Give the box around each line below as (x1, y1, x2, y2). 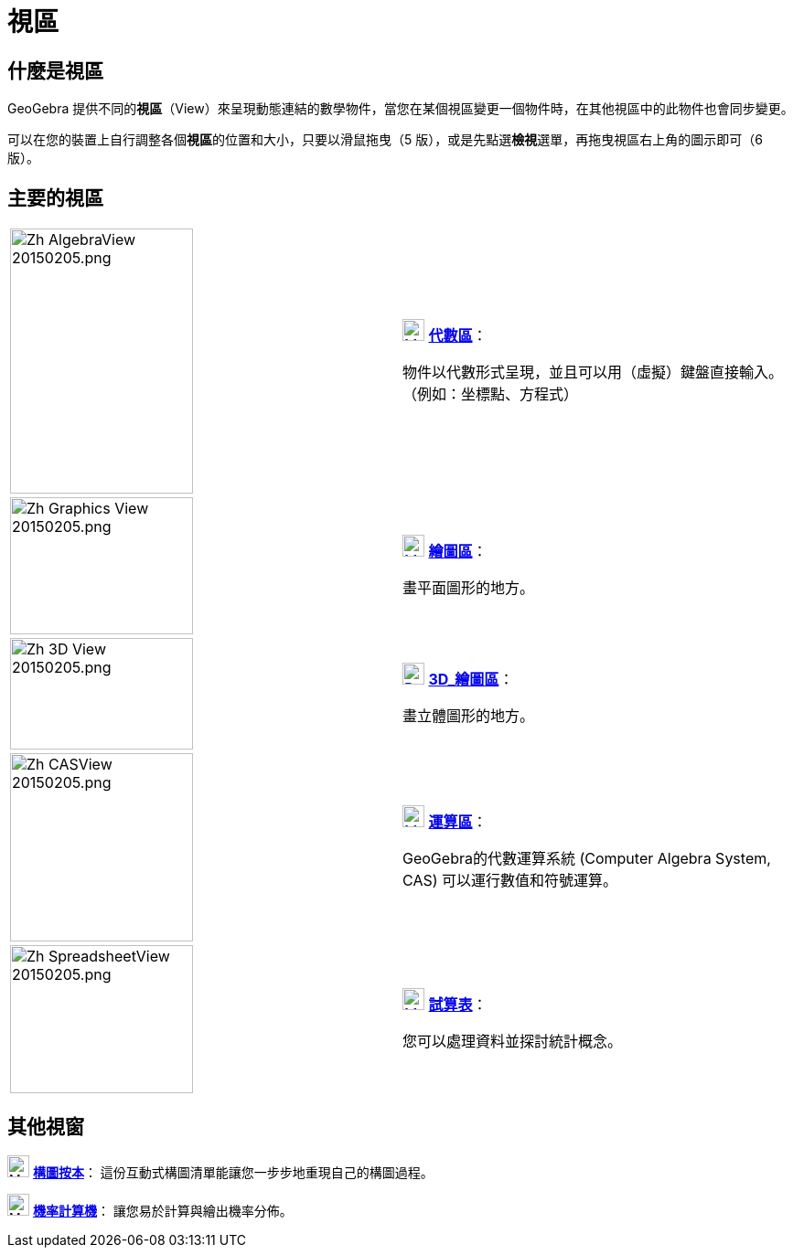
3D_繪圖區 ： (428, 669, 514, 688)
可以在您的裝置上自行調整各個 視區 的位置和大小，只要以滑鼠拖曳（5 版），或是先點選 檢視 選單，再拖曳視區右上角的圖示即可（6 (7, 132, 763, 148)
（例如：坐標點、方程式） (402, 384, 579, 403)
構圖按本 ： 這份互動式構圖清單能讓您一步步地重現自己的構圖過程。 (32, 1164, 434, 1180)
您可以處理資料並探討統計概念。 (402, 1031, 623, 1050)
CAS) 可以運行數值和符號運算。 (402, 870, 618, 889)
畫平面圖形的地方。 (402, 578, 535, 597)
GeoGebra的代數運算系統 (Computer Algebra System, (402, 848, 771, 867)
